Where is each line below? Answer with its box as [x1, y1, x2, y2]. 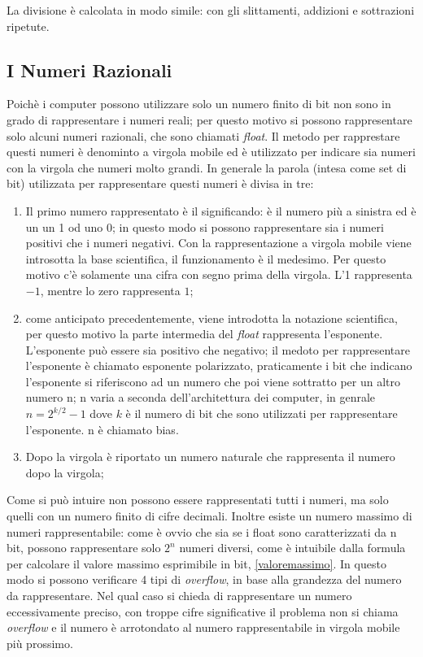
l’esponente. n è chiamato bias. [25, 420, 179, 437]
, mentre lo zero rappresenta [40, 281, 181, 298]
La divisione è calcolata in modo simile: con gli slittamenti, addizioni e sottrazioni [7, 2, 415, 18]
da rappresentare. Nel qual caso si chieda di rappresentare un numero [7, 587, 352, 604]
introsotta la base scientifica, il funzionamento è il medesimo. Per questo [25, 250, 386, 267]
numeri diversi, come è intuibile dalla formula [179, 539, 406, 556]
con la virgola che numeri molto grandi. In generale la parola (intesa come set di [7, 159, 407, 176]
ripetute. [7, 17, 50, 34]
